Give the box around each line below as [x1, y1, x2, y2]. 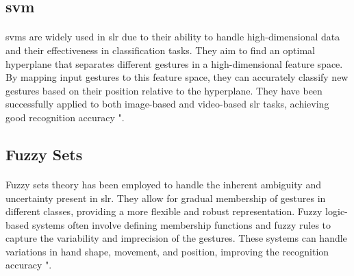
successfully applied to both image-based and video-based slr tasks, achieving [5, 97, 329, 111]
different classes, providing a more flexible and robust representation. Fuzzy [5, 204, 323, 218]
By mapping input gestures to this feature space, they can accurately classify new [5, 70, 349, 84]
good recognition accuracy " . [5, 110, 125, 124]
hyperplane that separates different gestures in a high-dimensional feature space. [5, 56, 343, 71]
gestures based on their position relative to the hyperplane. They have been [5, 83, 323, 97]
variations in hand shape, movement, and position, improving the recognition [5, 244, 329, 258]
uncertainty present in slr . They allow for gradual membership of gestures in [5, 190, 326, 205]
